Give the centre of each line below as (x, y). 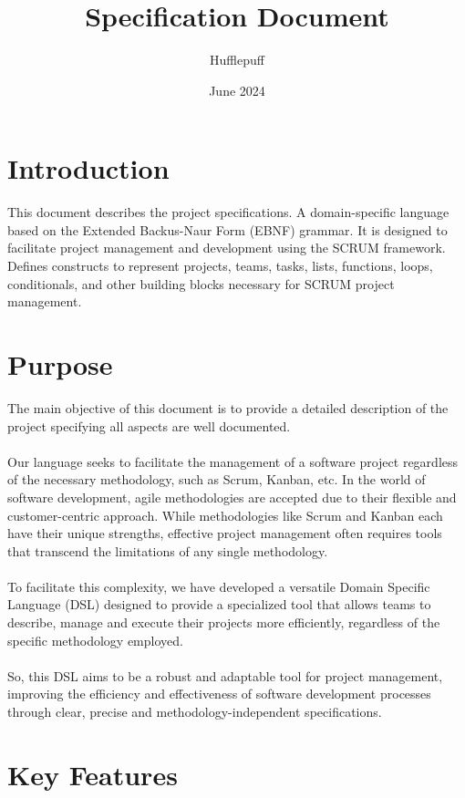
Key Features (93, 774)
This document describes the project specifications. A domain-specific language (228, 212)
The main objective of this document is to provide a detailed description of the (228, 407)
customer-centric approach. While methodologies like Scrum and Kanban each (225, 515)
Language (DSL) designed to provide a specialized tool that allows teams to (219, 604)
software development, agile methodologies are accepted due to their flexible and (232, 497)
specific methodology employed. (95, 640)
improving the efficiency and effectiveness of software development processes (219, 694)
